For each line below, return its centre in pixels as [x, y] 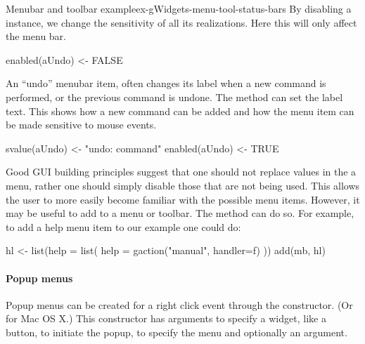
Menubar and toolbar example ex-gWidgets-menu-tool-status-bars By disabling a [179, 8]
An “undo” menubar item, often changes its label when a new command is [166, 83]
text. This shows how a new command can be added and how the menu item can [180, 111]
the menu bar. [36, 36]
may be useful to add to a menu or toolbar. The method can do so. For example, [180, 213]
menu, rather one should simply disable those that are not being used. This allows [183, 185]
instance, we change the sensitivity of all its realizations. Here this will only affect [181, 22]
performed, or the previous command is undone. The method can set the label [174, 97]
